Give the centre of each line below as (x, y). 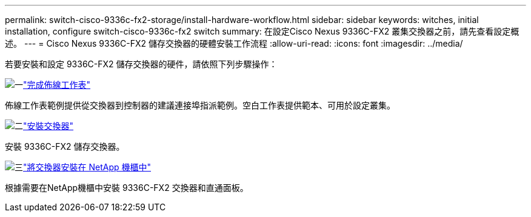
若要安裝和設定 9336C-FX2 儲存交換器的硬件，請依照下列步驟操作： (141, 64)
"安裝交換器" (48, 126)
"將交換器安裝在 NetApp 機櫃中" (87, 167)
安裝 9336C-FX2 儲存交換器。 (65, 146)
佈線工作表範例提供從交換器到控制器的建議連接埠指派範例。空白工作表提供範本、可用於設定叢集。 (200, 105)
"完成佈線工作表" (57, 85)
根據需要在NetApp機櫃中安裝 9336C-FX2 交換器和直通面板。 (127, 188)
